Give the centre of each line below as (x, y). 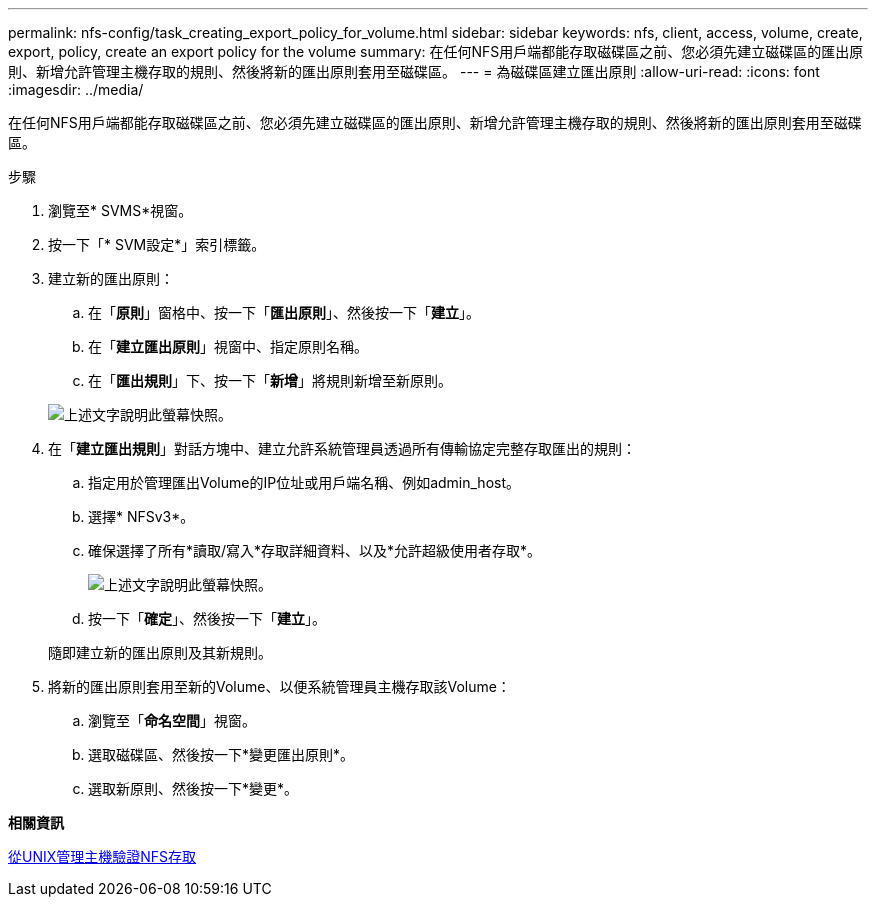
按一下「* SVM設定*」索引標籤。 (157, 244)
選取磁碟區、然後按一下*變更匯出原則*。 (221, 754)
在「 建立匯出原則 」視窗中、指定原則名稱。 (228, 346)
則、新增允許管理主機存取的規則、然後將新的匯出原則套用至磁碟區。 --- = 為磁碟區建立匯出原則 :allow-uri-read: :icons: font (414, 71)
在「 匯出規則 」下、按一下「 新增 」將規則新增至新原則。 (270, 380)
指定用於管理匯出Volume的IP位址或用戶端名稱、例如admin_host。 (304, 482)
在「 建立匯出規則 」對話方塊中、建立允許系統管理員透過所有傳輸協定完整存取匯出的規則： (342, 448)
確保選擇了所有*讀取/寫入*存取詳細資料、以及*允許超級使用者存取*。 (315, 550)
